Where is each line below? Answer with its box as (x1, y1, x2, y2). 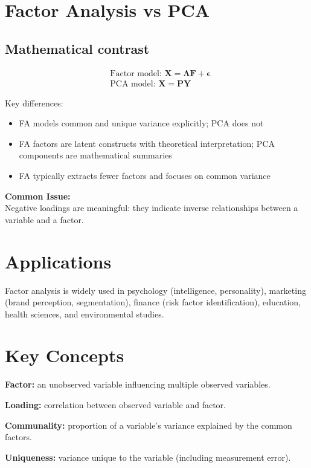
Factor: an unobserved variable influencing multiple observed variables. (5, 378, 271, 391)
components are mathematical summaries (19, 149, 172, 161)
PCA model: (110, 79, 156, 88)
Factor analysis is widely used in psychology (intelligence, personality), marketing (5, 284, 306, 296)
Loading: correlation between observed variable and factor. (5, 398, 226, 411)
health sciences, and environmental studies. (5, 307, 164, 320)
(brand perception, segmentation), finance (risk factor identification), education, (5, 296, 301, 308)
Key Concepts (5, 343, 124, 368)
